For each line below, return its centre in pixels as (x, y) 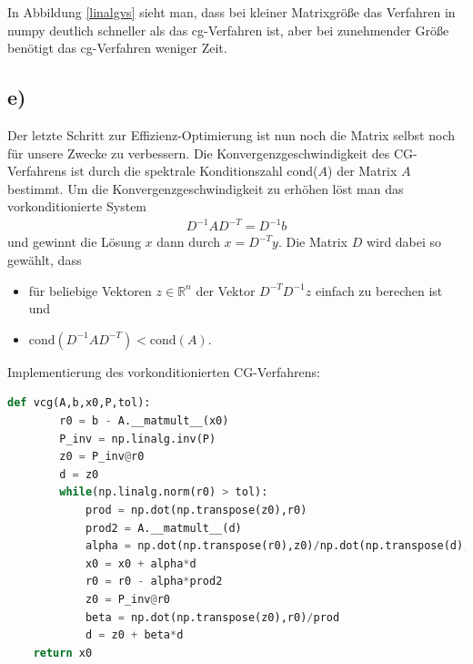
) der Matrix (362, 171)
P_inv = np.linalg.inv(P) (138, 439)
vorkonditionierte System (77, 206)
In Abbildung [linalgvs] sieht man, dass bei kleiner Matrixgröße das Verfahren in (231, 12)
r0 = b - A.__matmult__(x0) (144, 421)
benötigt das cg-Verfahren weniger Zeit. (117, 48)
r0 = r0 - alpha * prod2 (154, 582)
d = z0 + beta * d (134, 635)
